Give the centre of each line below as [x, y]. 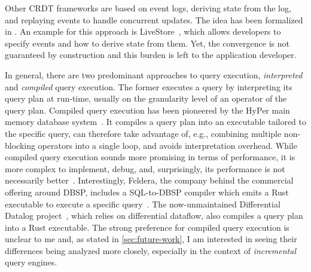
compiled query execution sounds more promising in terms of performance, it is [150, 157]
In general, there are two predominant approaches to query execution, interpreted [154, 74]
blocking [20, 145]
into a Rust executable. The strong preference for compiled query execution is [147, 227]
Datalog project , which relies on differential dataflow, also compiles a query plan [154, 216]
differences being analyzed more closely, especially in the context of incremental [150, 250]
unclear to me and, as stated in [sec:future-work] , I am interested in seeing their [151, 239]
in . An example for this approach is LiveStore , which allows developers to [143, 31]
